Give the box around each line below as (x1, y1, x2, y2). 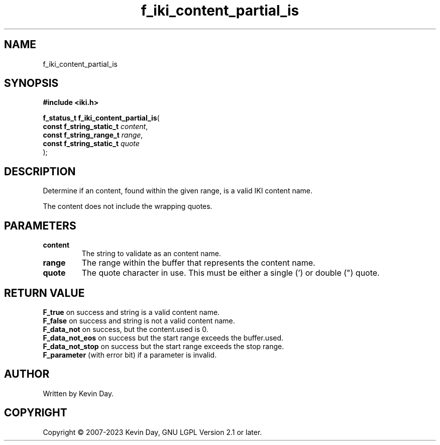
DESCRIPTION (4, 165, 76, 178)
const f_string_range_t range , (43, 131, 143, 140)
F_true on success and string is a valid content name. (43, 307, 220, 316)
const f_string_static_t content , (43, 122, 148, 131)
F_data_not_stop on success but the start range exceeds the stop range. (43, 342, 284, 351)
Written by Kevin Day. (43, 389, 114, 398)
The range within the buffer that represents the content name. (81, 258, 315, 268)
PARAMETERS (4, 219, 76, 232)
